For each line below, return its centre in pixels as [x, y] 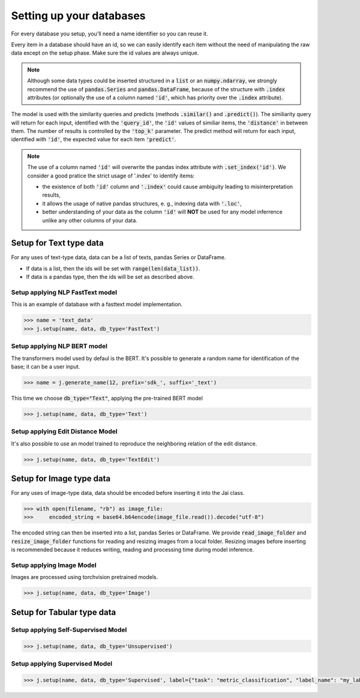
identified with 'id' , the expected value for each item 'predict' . [94, 139]
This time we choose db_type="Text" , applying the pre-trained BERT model [107, 398]
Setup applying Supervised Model [62, 663]
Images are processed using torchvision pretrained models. [85, 577]
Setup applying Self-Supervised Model [69, 629]
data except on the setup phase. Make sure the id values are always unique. [105, 53]
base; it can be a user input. [46, 366]
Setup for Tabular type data [64, 612]
